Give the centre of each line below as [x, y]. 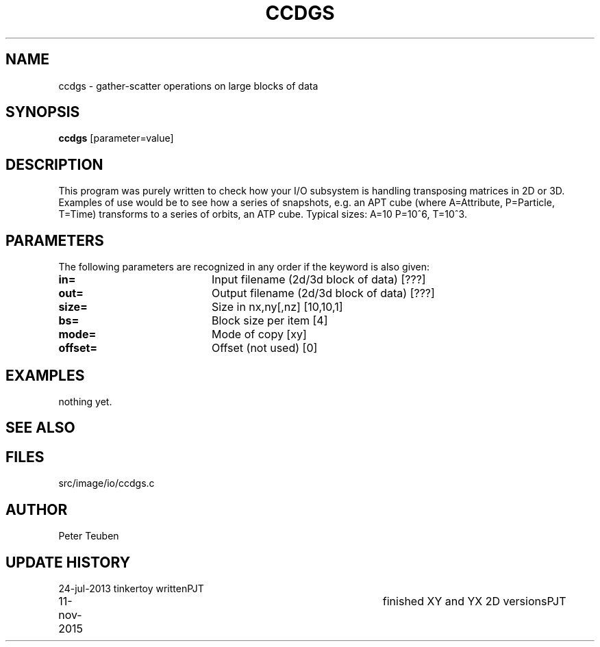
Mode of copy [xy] [259, 334]
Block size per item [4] [270, 321]
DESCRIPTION [54, 164]
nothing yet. [85, 401]
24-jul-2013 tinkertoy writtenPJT [131, 588]
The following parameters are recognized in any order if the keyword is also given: [244, 267]
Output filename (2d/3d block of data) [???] [323, 293]
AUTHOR [37, 509]
